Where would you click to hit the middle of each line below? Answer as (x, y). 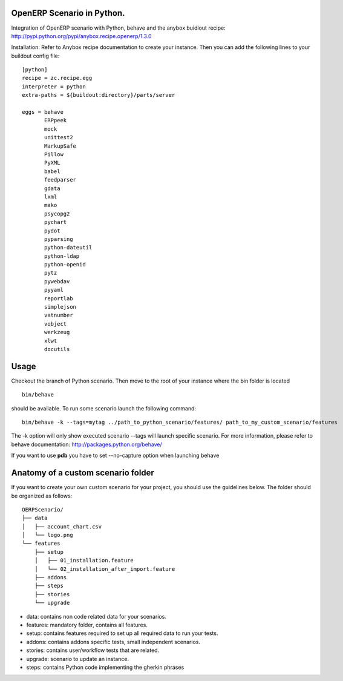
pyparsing (59, 239)
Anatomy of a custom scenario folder (83, 473)
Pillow (54, 154)
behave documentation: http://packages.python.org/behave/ (87, 444)
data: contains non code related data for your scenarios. (96, 616)
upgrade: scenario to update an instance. (78, 659)
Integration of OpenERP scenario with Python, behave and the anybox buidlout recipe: (119, 28)
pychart (56, 222)
